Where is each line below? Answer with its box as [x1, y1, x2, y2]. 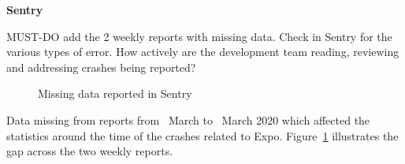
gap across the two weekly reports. [6, 143, 173, 159]
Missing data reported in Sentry [38, 85, 192, 102]
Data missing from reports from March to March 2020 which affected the [6, 111, 370, 128]
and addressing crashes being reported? [6, 58, 196, 75]
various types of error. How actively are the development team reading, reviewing [6, 43, 399, 60]
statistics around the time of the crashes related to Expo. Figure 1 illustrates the [6, 127, 399, 143]
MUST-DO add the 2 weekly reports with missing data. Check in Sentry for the [6, 28, 392, 44]
